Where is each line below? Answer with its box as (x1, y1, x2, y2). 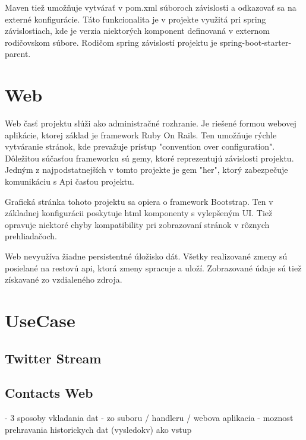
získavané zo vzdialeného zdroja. (5, 273, 122, 286)
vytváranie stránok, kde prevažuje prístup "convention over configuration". (5, 140, 275, 153)
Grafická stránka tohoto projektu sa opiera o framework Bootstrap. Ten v (5, 195, 273, 207)
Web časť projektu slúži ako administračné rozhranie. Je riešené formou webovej (5, 117, 296, 129)
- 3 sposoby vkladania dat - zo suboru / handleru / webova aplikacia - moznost (5, 411, 294, 424)
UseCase (5, 308, 75, 332)
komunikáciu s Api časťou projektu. (5, 175, 134, 188)
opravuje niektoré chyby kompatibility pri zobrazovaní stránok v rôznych (5, 218, 270, 230)
